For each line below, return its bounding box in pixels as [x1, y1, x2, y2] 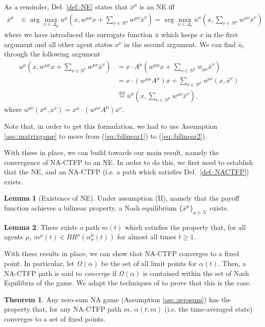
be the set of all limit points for [101, 258, 197, 269]
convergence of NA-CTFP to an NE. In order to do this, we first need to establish [4, 157, 253, 167]
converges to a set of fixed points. [4, 314, 106, 324]
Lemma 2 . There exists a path [4, 221, 100, 232]
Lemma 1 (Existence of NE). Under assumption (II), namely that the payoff [4, 193, 240, 203]
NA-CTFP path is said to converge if [4, 268, 117, 278]
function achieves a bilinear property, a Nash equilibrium [4, 203, 177, 213]
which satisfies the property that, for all [125, 221, 246, 232]
